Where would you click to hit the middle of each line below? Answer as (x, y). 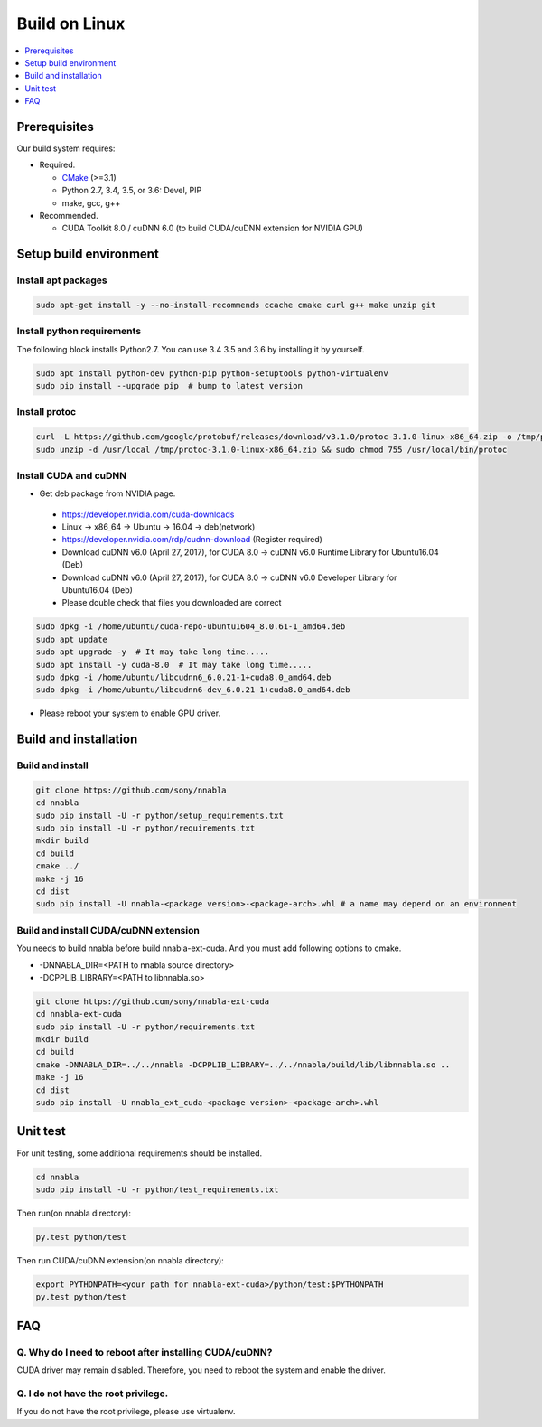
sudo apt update (72, 639)
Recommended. (69, 215)
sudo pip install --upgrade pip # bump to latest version (169, 386)
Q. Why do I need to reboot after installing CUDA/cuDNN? (145, 1352)
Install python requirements (79, 332)
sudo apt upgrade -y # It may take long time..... (153, 652)
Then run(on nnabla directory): (74, 1213)
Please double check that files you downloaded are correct (172, 603)
